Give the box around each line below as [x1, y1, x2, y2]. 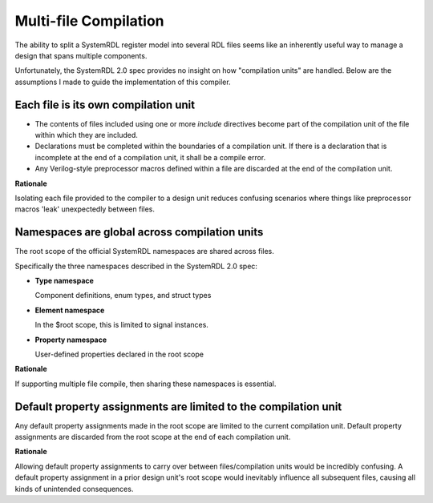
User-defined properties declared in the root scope [34, 349, 204, 359]
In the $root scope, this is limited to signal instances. [34, 320, 208, 330]
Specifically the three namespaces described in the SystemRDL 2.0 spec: [14, 261, 258, 271]
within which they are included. [34, 131, 138, 140]
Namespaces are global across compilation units [14, 225, 264, 239]
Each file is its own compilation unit [14, 98, 196, 111]
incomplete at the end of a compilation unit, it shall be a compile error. [34, 152, 266, 162]
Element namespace [34, 305, 105, 315]
